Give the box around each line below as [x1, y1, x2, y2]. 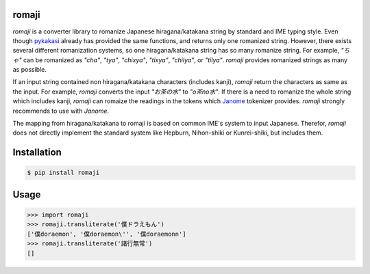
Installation [12, 147, 62, 159]
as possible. [12, 66, 47, 74]
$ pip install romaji [27, 169, 100, 177]
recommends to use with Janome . [12, 107, 110, 115]
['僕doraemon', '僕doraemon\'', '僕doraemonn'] [27, 230, 186, 238]
